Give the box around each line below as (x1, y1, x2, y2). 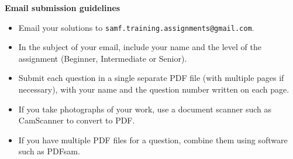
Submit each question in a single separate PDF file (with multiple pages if (18, 72, 284, 84)
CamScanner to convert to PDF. (18, 114, 135, 126)
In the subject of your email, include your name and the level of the (18, 41, 261, 53)
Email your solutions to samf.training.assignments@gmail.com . (18, 21, 254, 33)
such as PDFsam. (18, 145, 80, 157)
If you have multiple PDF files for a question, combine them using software (18, 133, 288, 146)
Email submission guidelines (5, 2, 120, 13)
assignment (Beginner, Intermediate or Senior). (18, 52, 187, 64)
